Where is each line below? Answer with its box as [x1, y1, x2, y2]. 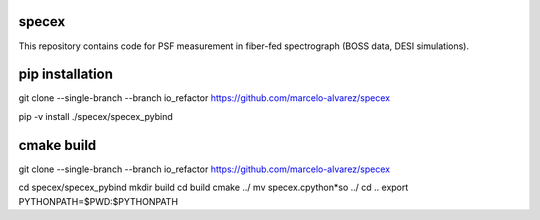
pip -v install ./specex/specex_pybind [18, 110, 174, 122]
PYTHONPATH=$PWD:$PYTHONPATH [18, 195, 179, 207]
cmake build [18, 136, 97, 154]
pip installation [18, 66, 114, 83]
